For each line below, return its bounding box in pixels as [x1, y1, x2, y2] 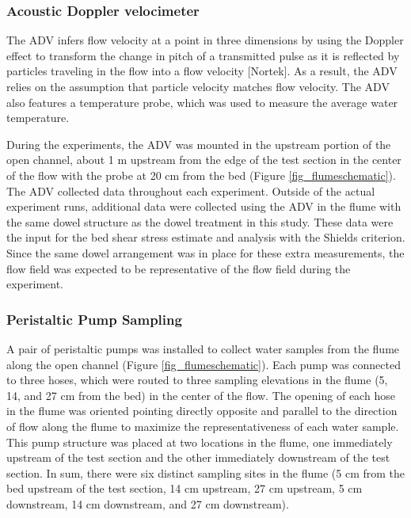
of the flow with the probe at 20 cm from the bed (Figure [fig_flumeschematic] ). [6, 166, 396, 183]
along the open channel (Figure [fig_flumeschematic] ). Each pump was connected [6, 356, 401, 372]
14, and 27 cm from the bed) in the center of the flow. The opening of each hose [6, 387, 395, 403]
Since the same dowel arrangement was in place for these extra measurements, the [6, 244, 405, 261]
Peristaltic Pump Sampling [6, 309, 182, 329]
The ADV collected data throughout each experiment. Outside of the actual [6, 182, 375, 199]
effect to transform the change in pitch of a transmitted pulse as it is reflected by [6, 47, 400, 63]
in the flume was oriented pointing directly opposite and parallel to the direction [6, 402, 398, 419]
